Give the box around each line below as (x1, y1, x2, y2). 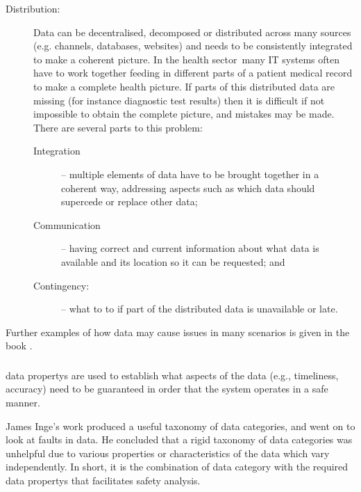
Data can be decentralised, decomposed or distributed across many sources (33, 24, 351, 39)
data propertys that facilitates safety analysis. (6, 473, 201, 487)
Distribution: (6, 1, 60, 15)
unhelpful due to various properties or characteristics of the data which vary (6, 445, 330, 460)
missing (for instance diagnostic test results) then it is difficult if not (33, 93, 325, 107)
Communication (33, 217, 101, 232)
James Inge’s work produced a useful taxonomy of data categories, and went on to (6, 418, 355, 433)
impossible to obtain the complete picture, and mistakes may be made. (33, 106, 335, 121)
